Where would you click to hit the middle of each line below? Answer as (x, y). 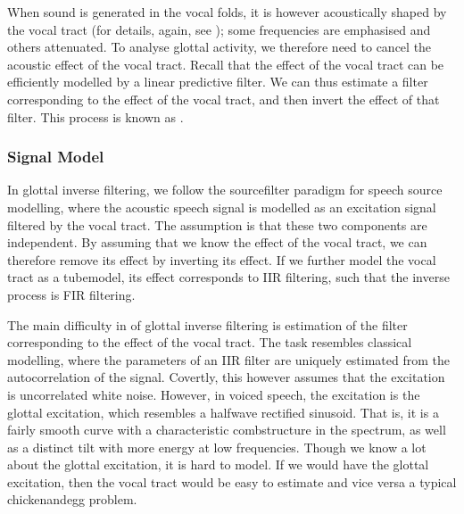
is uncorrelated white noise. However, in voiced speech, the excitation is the (214, 394)
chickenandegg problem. (72, 499)
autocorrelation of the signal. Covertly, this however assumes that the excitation (226, 377)
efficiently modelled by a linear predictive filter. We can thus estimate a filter (218, 82)
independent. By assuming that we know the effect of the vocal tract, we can (217, 242)
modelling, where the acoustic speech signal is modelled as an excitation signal (222, 207)
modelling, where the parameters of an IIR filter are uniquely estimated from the (229, 359)
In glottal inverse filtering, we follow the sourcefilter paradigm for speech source (225, 190)
